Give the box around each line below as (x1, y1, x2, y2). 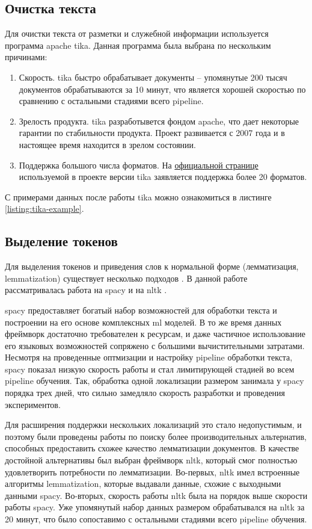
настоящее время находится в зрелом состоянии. (19, 138, 196, 150)
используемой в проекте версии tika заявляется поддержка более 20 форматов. (19, 170, 307, 183)
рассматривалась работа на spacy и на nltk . (5, 283, 167, 296)
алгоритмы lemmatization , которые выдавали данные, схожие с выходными (5, 477, 281, 490)
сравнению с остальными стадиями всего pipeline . (19, 94, 204, 107)
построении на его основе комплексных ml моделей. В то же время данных (5, 315, 282, 328)
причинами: (5, 51, 47, 63)
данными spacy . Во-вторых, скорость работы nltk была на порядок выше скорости (5, 489, 308, 501)
